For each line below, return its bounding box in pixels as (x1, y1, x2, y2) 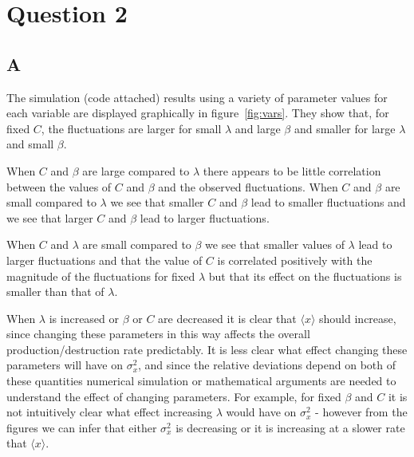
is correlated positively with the (217, 251, 373, 268)
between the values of (6, 178, 112, 195)
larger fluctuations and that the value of (6, 251, 203, 268)
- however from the (315, 404, 408, 420)
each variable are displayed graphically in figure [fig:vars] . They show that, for (6, 104, 389, 121)
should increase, (319, 309, 396, 326)
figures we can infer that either (6, 419, 157, 435)
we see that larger (6, 209, 93, 226)
